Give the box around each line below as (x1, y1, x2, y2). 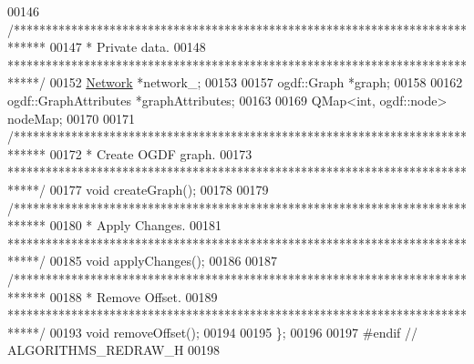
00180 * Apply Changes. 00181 (49, 216, 222, 235)
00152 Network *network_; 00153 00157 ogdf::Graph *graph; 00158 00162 (49, 73, 463, 92)
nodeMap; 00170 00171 (7, 108, 136, 127)
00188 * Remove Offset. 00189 (49, 287, 218, 306)
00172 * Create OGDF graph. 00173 (49, 144, 252, 163)
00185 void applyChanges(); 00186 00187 (49, 251, 278, 270)
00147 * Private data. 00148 (49, 37, 206, 56)
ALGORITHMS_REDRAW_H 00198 (7, 340, 221, 359)
